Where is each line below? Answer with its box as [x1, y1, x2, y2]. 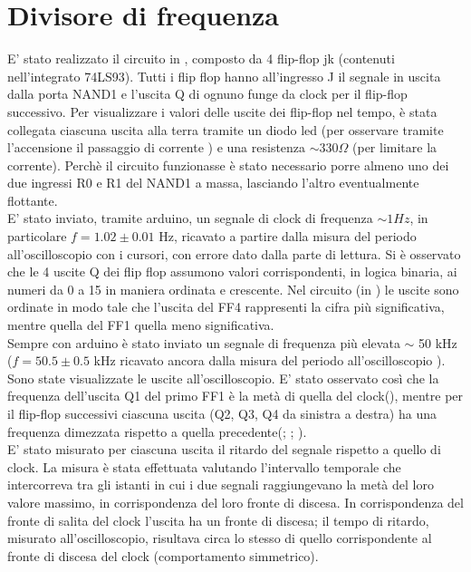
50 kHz [418, 333, 457, 352]
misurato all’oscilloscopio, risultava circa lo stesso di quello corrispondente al [7, 528, 432, 548]
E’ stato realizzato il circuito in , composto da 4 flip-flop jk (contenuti [7, 49, 395, 68]
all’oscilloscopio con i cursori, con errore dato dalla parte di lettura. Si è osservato [7, 244, 461, 263]
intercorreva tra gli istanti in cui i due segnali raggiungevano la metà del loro [7, 475, 434, 494]
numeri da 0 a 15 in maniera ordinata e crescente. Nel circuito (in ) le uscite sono [7, 279, 459, 298]
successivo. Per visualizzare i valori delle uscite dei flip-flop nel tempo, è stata [7, 102, 437, 121]
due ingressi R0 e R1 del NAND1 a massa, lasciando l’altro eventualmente [7, 173, 419, 192]
